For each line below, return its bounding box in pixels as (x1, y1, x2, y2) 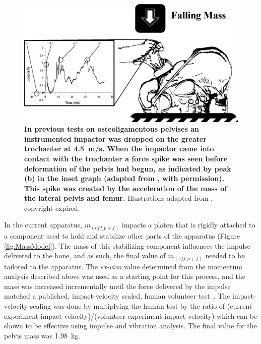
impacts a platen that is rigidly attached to (121, 219, 255, 230)
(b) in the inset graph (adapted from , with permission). (24, 173, 224, 184)
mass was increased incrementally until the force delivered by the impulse (4, 280, 231, 291)
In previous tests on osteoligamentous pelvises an (24, 124, 199, 134)
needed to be (205, 250, 245, 261)
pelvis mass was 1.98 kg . (4, 330, 81, 340)
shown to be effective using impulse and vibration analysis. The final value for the (4, 320, 257, 331)
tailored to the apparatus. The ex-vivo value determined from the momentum (4, 261, 243, 271)
